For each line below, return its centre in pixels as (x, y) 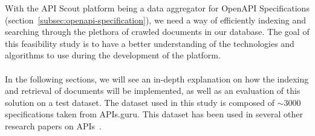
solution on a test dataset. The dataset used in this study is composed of (140, 102)
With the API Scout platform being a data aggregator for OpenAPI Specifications (157, 8)
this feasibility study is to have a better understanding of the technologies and (150, 43)
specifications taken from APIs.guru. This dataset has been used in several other (154, 114)
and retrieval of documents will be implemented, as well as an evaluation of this (153, 91)
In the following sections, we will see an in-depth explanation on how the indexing (157, 79)
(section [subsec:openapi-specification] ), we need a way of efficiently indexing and (156, 20)
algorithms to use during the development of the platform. (113, 55)
